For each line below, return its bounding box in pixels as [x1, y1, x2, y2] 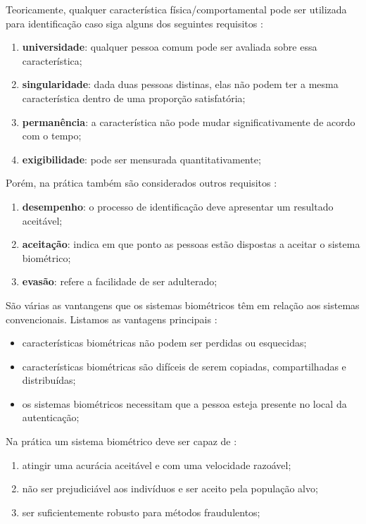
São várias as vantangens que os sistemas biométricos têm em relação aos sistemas [6, 297, 360, 312]
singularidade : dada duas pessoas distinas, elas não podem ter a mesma [22, 77, 339, 92]
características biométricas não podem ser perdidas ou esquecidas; [22, 335, 307, 350]
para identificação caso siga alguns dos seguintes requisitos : [6, 15, 263, 30]
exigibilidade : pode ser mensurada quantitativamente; [22, 151, 261, 166]
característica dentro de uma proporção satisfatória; [22, 90, 246, 105]
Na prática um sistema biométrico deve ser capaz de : [6, 434, 237, 449]
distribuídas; [22, 373, 76, 387]
